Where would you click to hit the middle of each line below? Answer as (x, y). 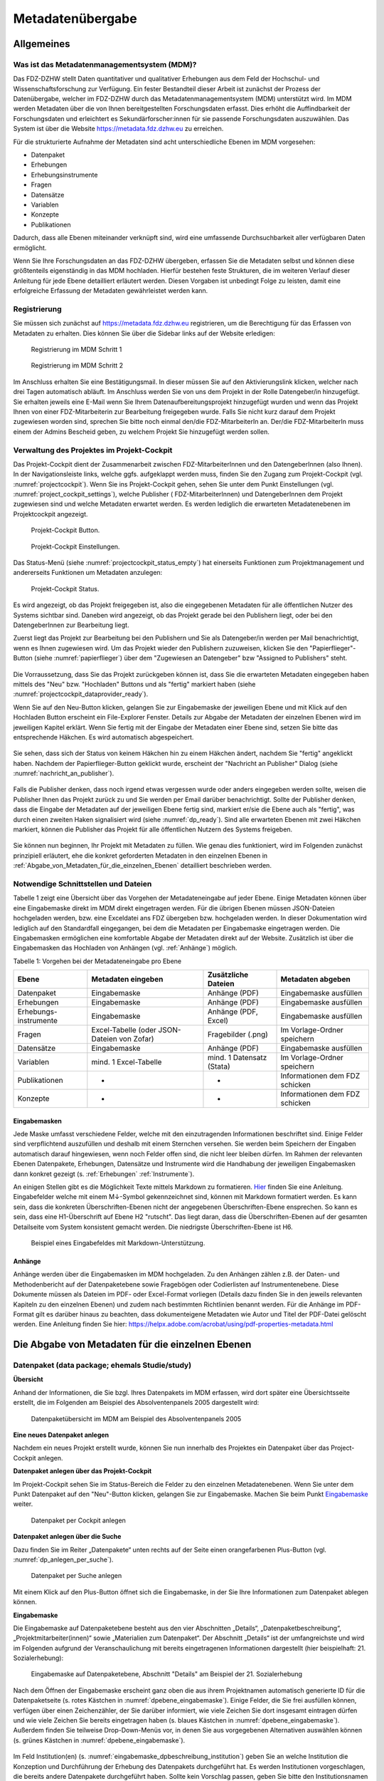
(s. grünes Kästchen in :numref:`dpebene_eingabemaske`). (99, 1740)
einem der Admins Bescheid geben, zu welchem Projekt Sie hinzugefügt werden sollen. (141, 432)
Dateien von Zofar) (123, 1039)
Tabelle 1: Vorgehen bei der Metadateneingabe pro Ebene (97, 961)
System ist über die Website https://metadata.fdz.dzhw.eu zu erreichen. (118, 129)
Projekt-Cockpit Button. (65, 530)
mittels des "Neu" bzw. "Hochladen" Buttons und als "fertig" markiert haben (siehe (134, 684)
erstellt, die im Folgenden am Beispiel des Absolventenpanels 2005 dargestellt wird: (136, 1403)
